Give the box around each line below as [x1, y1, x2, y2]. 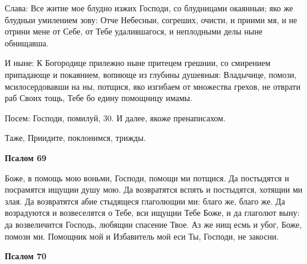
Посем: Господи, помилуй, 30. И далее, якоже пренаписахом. [5, 111, 226, 124]
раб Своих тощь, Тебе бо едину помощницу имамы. [5, 92, 192, 104]
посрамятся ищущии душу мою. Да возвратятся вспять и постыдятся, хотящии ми [5, 183, 303, 196]
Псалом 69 [5, 151, 46, 164]
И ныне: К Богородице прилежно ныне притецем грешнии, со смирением [5, 56, 271, 69]
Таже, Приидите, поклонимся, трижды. [5, 131, 146, 144]
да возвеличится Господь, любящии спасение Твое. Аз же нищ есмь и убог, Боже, [5, 218, 302, 230]
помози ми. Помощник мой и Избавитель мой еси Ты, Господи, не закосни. [5, 230, 279, 242]
